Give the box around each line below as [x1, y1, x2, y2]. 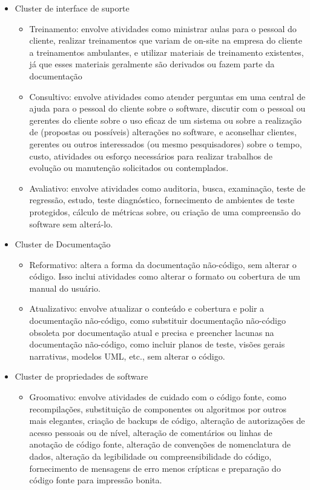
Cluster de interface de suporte [15, 2, 130, 14]
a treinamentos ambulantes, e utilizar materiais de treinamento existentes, [29, 45, 304, 58]
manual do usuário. [29, 281, 101, 294]
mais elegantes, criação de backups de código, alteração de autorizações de [29, 414, 305, 427]
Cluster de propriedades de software [15, 370, 148, 383]
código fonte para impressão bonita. [29, 474, 162, 486]
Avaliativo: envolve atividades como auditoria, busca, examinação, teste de [29, 181, 306, 194]
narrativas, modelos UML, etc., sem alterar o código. [29, 349, 225, 362]
